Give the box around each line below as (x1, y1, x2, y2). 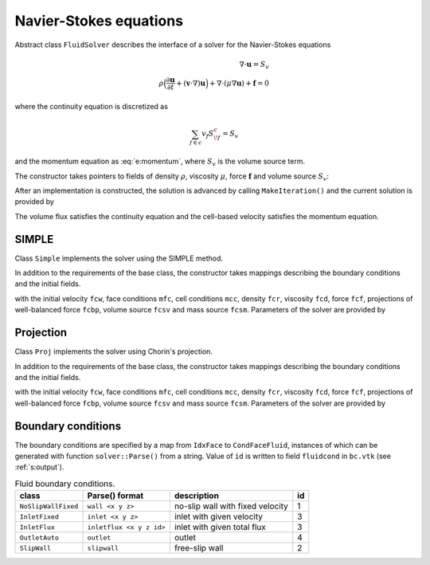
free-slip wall (174, 543, 224, 554)
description (174, 490, 219, 501)
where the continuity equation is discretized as (14, 102, 169, 112)
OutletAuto (19, 533, 60, 542)
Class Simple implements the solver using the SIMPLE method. (14, 253, 223, 263)
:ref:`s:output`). (14, 462, 64, 472)
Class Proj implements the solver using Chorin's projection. (14, 347, 213, 356)
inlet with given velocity (174, 511, 263, 522)
